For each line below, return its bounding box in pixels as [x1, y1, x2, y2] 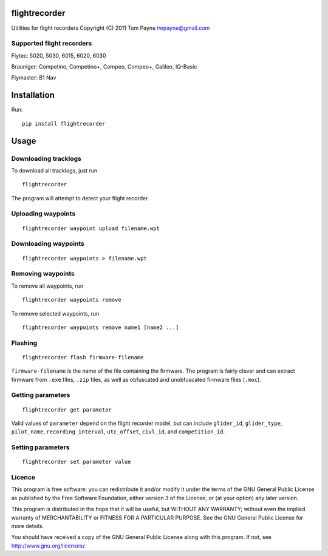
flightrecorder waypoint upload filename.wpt [22, 225, 160, 232]
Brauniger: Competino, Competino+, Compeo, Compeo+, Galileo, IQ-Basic [11, 63, 197, 70]
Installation [11, 90, 55, 100]
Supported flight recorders [11, 39, 92, 48]
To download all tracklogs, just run [11, 167, 98, 174]
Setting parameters [11, 443, 70, 452]
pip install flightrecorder [22, 120, 106, 127]
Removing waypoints [11, 270, 75, 278]
